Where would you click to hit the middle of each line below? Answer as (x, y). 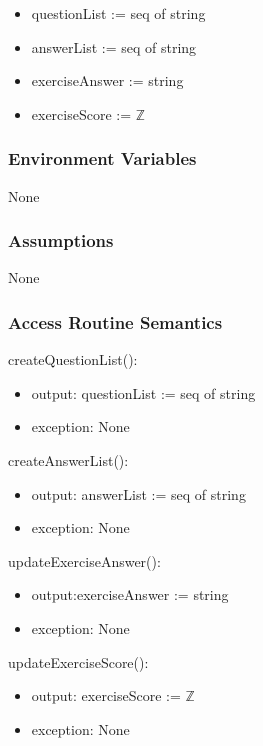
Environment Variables (102, 158)
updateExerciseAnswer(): (84, 560)
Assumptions (61, 240)
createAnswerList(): (68, 460)
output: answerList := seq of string (138, 493)
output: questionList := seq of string (143, 392)
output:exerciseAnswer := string (130, 594)
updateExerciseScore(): (78, 661)
